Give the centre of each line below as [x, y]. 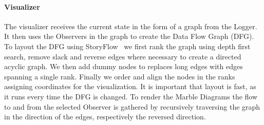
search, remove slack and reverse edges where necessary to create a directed [123, 56]
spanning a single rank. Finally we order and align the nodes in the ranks [120, 76]
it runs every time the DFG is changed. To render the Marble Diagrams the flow [131, 96]
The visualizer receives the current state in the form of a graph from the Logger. [131, 26]
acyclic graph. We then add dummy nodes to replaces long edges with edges [124, 66]
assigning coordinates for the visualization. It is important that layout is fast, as [130, 86]
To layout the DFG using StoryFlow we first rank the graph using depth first [127, 46]
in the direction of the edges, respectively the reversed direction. [105, 117]
